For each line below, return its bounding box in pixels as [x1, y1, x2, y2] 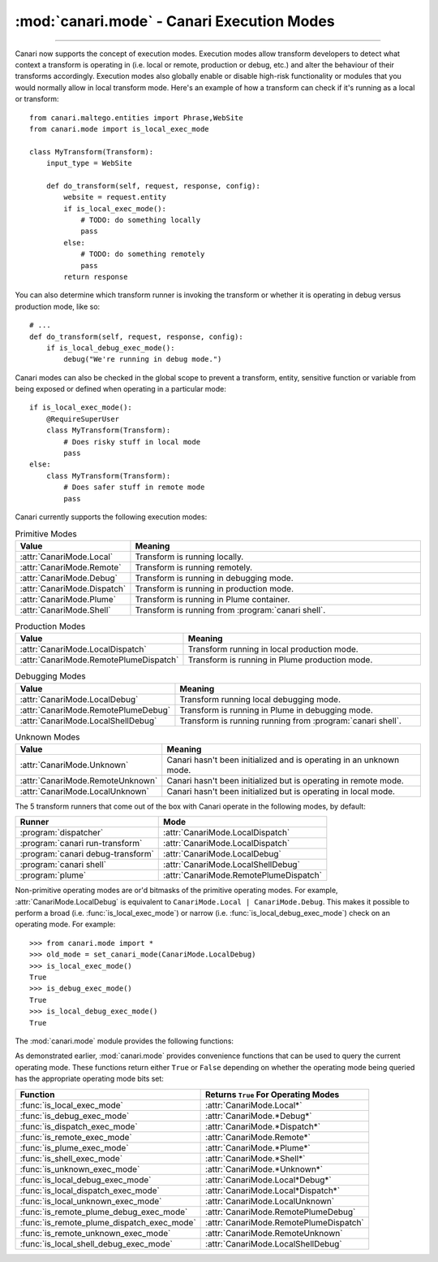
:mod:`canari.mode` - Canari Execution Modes [15, 12, 336, 30]
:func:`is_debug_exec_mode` [19, 1110, 130, 1121]
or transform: [15, 94, 59, 104]
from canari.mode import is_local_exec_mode [29, 124, 210, 133]
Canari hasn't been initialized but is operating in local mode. [166, 785, 395, 796]
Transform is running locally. [135, 551, 244, 562]
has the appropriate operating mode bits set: [15, 1073, 164, 1084]
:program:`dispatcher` [19, 827, 104, 839]
